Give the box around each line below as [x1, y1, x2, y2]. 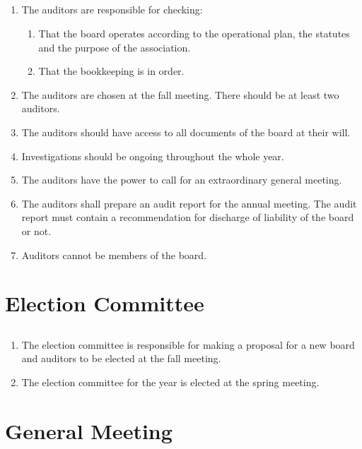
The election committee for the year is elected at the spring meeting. [21, 375, 320, 390]
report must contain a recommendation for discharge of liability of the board [21, 210, 354, 224]
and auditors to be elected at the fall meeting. [21, 351, 221, 366]
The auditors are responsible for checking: [21, 2, 203, 17]
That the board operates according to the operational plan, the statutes [38, 25, 350, 40]
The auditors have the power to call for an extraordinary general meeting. [21, 172, 342, 187]
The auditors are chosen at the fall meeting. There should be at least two [21, 87, 339, 102]
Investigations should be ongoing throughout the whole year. [21, 148, 284, 163]
